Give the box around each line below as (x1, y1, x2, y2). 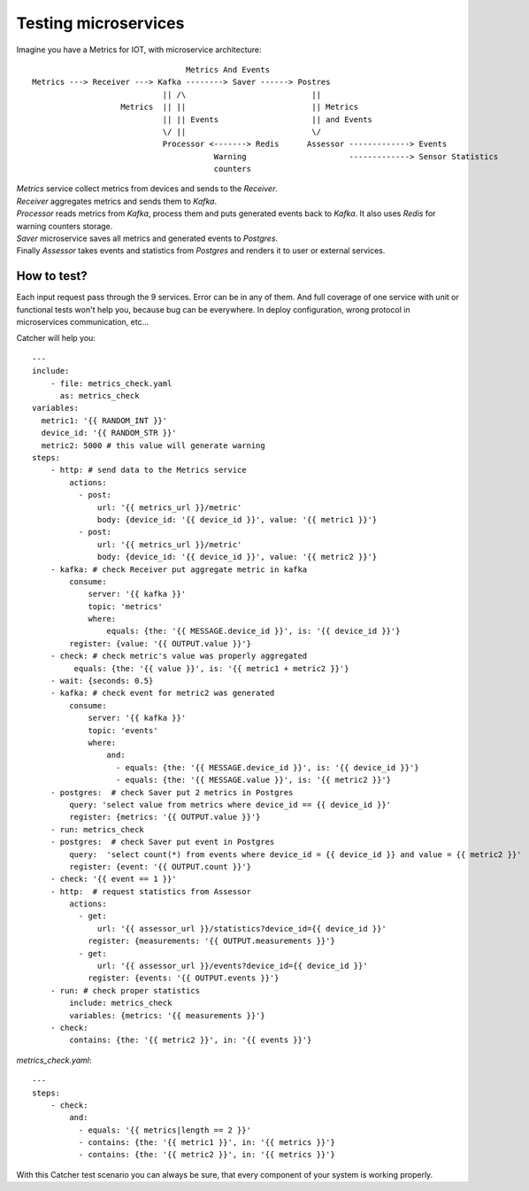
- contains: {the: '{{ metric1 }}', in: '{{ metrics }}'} (78, 1138, 335, 1148)
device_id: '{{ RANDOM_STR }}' (41, 428, 177, 438)
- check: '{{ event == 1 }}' (50, 874, 177, 885)
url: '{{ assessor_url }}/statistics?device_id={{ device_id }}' (97, 924, 387, 933)
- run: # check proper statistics (50, 986, 201, 995)
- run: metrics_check (50, 824, 145, 834)
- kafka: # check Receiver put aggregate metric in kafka (50, 564, 308, 575)
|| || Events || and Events (162, 114, 373, 124)
